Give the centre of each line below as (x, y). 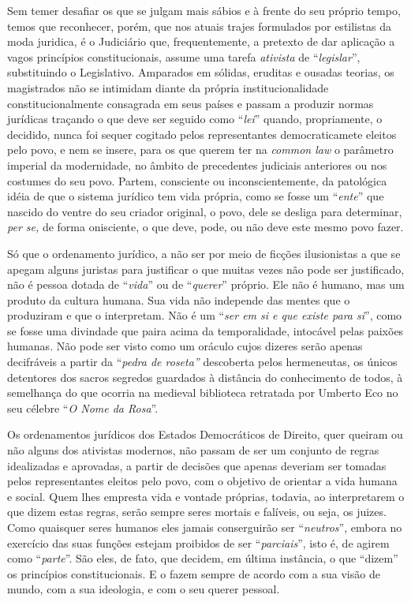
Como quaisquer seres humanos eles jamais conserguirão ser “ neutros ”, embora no (205, 527)
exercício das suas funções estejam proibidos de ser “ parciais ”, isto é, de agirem (198, 542)
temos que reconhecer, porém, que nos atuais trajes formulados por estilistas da (199, 26)
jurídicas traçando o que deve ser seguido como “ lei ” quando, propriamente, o (195, 119)
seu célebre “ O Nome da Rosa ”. (83, 408)
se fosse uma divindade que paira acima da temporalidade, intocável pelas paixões (205, 330)
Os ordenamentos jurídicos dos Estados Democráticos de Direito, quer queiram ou (205, 434)
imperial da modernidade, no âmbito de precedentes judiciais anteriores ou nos (197, 165)
